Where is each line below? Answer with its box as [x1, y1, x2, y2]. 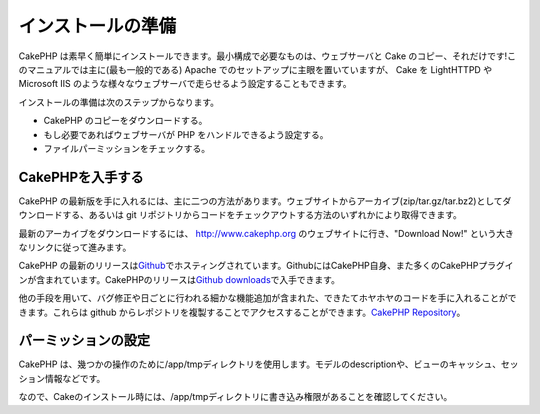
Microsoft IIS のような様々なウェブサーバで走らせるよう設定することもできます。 [18, 78, 352, 90]
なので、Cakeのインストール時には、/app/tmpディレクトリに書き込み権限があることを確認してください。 [18, 391, 453, 403]
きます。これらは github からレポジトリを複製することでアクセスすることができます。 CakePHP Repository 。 [18, 306, 466, 318]
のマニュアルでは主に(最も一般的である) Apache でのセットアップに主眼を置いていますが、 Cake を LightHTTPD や [18, 63, 493, 75]
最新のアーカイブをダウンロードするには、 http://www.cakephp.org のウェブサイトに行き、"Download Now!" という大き [18, 227, 515, 239]
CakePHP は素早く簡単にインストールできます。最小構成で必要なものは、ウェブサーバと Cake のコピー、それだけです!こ [18, 50, 517, 62]
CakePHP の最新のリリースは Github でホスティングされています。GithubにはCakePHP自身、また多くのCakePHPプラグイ [18, 260, 514, 272]
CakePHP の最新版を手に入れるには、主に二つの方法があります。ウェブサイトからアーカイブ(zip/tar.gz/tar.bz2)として [18, 195, 504, 207]
